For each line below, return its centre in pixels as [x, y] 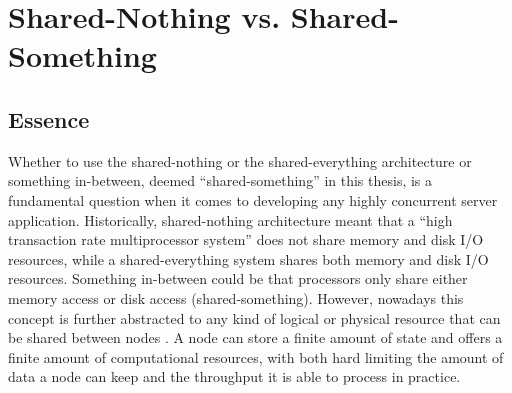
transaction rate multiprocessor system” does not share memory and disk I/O [246, 239]
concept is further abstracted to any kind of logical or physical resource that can [254, 317]
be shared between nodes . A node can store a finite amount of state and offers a [255, 337]
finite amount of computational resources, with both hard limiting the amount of [256, 356]
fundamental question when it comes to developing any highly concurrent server [253, 199]
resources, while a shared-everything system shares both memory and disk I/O [248, 258]
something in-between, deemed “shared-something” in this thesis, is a [220, 180]
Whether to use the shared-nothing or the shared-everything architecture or [240, 160]
